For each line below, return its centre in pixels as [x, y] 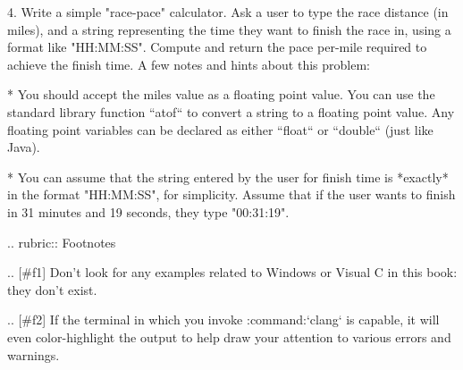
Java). [24, 147]
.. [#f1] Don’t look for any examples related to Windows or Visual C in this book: [232, 272]
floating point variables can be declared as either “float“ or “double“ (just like [220, 129]
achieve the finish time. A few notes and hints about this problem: [189, 64]
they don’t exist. [52, 289]
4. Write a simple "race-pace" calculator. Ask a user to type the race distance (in [228, 12]
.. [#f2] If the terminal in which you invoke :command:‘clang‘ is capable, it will [223, 320]
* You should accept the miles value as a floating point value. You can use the [221, 94]
